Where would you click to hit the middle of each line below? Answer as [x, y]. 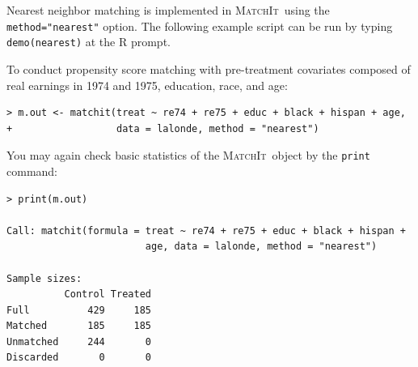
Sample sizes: [44, 278]
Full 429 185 [79, 310]
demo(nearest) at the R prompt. [89, 42]
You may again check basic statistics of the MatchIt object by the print [188, 155]
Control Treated [108, 294]
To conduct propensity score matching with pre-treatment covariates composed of [209, 68]
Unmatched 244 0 [79, 341]
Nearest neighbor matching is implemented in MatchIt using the [168, 10]
